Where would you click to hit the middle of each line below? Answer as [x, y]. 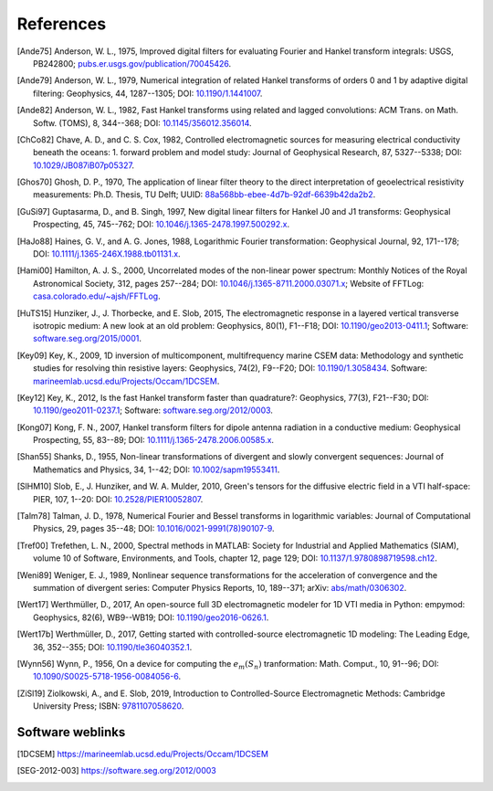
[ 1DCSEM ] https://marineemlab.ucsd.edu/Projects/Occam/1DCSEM [143, 754]
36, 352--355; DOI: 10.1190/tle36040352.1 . [113, 647]
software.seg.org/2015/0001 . [87, 339]
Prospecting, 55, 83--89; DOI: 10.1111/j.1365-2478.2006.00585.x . [153, 440]
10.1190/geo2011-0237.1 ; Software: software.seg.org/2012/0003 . [153, 410]
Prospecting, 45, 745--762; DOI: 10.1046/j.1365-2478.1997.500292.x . [162, 225]
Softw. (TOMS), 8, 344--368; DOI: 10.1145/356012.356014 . [142, 122]
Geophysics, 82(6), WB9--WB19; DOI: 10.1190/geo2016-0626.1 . [151, 617]
